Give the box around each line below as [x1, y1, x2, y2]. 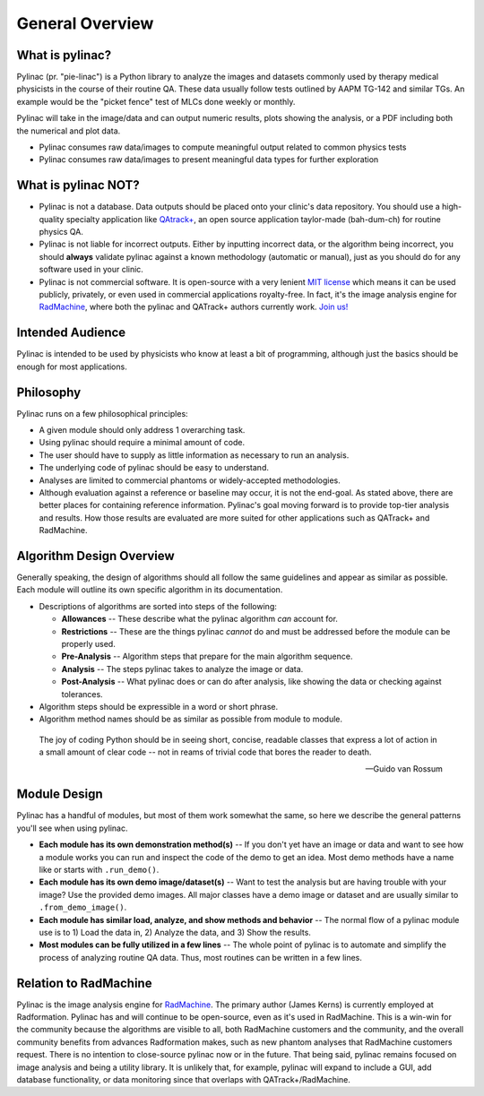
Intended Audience [16, 325, 126, 341]
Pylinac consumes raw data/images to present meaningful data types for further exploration [39, 154, 379, 165]
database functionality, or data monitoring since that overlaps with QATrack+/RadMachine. [16, 1074, 351, 1084]
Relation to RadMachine [16, 975, 152, 990]
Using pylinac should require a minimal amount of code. [39, 437, 246, 448]
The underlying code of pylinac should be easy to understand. [39, 462, 269, 473]
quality [39, 213, 65, 224]
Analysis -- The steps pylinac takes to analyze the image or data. [61, 663, 304, 674]
